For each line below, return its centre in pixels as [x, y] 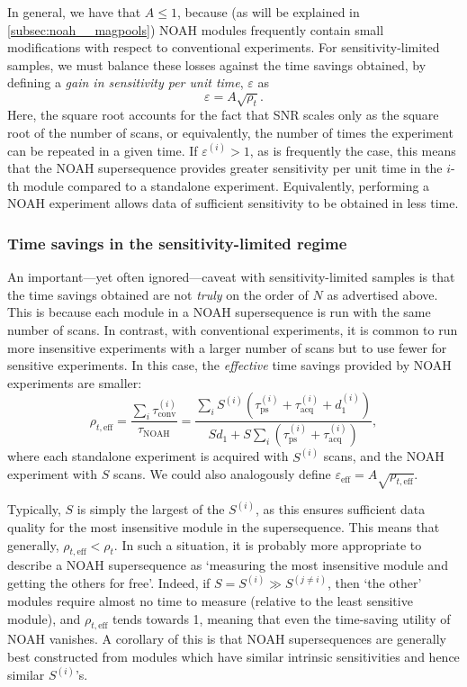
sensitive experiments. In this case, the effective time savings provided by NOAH [229, 365]
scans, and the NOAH [384, 456]
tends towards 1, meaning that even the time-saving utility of [281, 618]
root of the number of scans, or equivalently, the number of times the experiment [230, 132]
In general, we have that [74, 12]
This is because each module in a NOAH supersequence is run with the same [219, 312]
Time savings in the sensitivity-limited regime [177, 243]
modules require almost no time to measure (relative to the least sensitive [210, 601]
